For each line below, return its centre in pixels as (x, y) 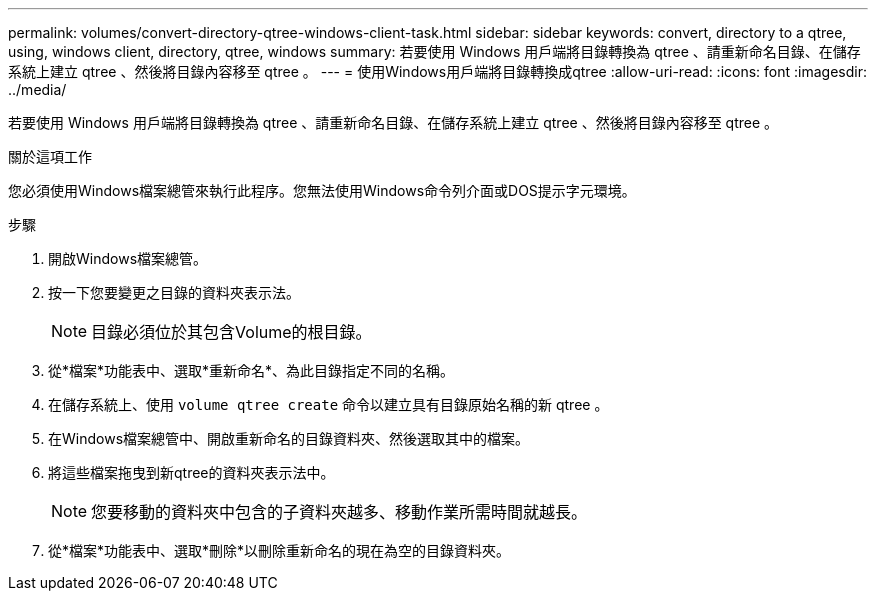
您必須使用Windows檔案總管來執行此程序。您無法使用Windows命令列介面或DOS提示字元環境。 (322, 190)
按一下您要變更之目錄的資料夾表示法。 (174, 292)
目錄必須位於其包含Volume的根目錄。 (231, 332)
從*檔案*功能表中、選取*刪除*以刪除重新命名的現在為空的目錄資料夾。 (279, 550)
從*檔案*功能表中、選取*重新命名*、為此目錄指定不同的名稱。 (251, 370)
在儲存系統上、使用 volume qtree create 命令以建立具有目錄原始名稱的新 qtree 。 (328, 404)
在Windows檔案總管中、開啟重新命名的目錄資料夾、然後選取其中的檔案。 (289, 438)
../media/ (37, 89)
